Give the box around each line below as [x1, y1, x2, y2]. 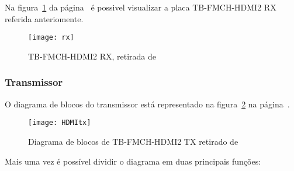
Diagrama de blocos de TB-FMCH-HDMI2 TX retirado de [28, 135, 238, 147]
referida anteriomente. [5, 12, 84, 25]
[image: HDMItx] [28, 118, 91, 127]
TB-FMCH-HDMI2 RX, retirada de [28, 50, 157, 62]
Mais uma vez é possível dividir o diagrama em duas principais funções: [5, 155, 261, 167]
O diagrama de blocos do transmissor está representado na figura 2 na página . [5, 97, 290, 110]
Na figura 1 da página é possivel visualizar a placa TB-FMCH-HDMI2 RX [5, 1, 276, 13]
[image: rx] [28, 33, 74, 42]
